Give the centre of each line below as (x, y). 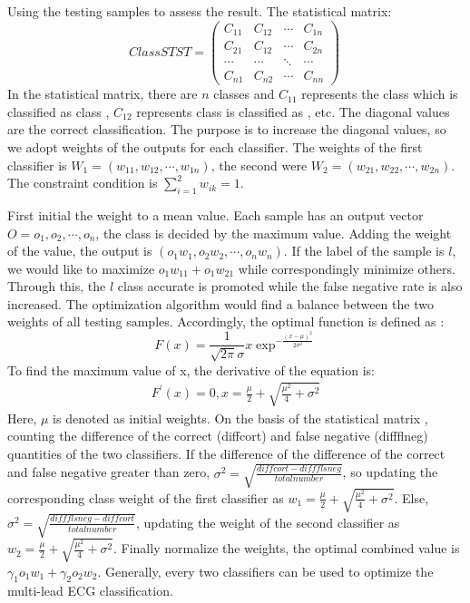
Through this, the (57, 286)
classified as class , (59, 111)
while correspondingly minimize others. (347, 268)
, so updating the (390, 472)
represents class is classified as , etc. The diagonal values (293, 111)
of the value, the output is (80, 251)
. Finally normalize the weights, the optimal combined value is (286, 548)
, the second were (259, 165)
